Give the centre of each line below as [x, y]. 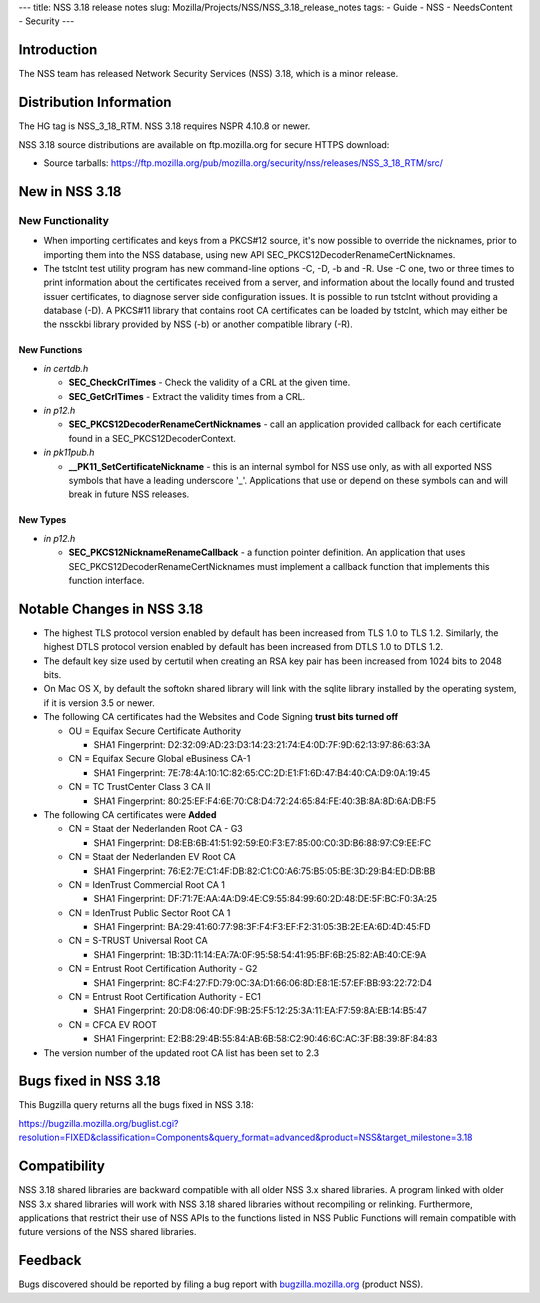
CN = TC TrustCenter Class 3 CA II [139, 787]
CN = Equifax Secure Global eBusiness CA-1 [159, 759]
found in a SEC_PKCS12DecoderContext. [152, 438]
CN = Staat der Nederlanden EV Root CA [152, 857]
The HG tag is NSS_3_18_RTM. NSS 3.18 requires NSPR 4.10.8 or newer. [164, 126]
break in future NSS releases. [129, 494]
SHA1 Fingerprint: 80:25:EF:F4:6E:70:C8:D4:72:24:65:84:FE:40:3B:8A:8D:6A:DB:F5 [265, 801]
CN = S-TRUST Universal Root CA [138, 941]
